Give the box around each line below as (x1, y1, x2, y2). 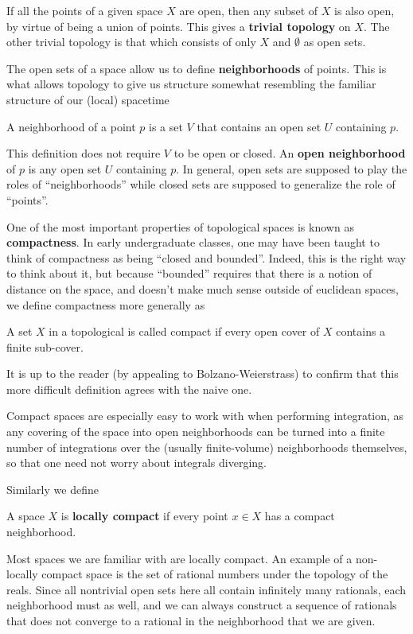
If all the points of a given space (6, 2, 163, 18)
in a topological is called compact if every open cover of (49, 323, 320, 340)
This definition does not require (6, 145, 161, 161)
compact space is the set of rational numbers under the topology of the (41, 566, 388, 582)
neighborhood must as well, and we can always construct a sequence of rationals (6, 597, 397, 613)
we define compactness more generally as (6, 296, 205, 313)
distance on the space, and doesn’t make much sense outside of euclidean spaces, (6, 280, 399, 297)
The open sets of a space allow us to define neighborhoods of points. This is (6, 60, 387, 76)
